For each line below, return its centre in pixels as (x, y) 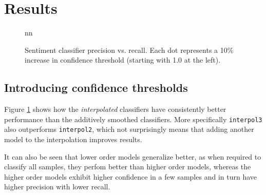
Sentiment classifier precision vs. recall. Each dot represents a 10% (129, 50)
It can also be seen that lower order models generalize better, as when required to (133, 156)
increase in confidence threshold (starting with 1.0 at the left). (123, 60)
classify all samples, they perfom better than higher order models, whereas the (128, 167)
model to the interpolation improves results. (73, 139)
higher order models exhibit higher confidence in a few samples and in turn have (130, 176)
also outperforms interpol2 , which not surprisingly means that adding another (129, 129)
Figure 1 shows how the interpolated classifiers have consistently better (115, 109)
